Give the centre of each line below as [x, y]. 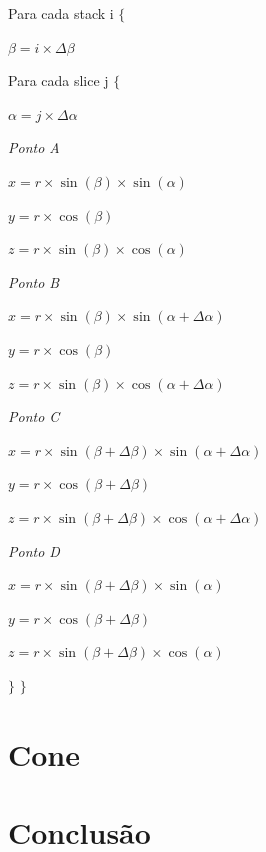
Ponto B [34, 281]
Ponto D [34, 550]
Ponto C [34, 416]
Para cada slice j [58, 80]
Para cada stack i [61, 13]
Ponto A [34, 147]
